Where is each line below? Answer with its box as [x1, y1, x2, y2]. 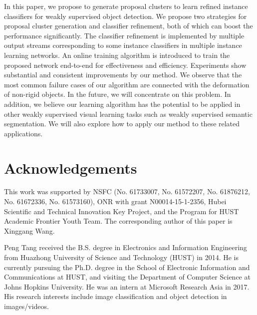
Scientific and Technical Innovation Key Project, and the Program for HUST [4, 206, 239, 216]
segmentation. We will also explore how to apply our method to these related [4, 118, 240, 129]
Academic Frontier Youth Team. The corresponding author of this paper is [4, 216, 233, 226]
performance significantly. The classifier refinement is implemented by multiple [4, 30, 245, 40]
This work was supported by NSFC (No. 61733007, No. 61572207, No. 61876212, [4, 186, 250, 197]
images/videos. [4, 301, 49, 311]
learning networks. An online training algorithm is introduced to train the [4, 49, 230, 60]
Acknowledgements [4, 157, 137, 178]
